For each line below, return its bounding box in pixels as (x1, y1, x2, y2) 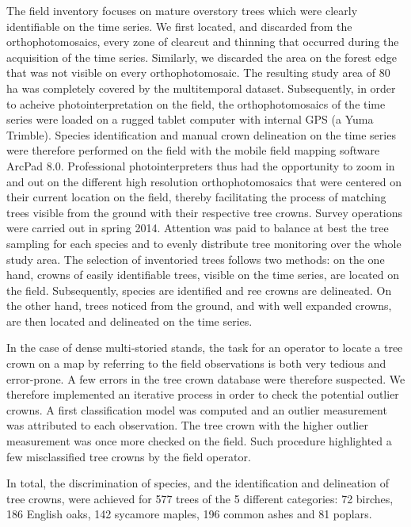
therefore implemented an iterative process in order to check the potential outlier (6, 386, 399, 403)
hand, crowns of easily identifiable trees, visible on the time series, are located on (6, 266, 400, 283)
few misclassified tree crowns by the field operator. (6, 448, 251, 464)
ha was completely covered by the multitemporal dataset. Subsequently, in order (6, 79, 396, 96)
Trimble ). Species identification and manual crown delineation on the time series (6, 126, 396, 143)
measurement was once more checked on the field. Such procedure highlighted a (6, 433, 392, 449)
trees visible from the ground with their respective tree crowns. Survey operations (6, 204, 403, 220)
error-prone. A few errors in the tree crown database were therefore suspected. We (6, 370, 405, 387)
